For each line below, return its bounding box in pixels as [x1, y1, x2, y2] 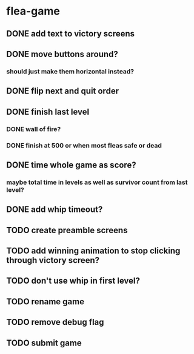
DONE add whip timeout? [6, 205, 103, 215]
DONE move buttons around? [6, 49, 118, 59]
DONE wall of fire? [6, 124, 61, 133]
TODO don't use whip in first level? [6, 276, 141, 286]
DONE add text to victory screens [6, 29, 135, 39]
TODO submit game [6, 338, 82, 348]
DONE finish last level [6, 106, 90, 117]
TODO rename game [6, 296, 85, 307]
